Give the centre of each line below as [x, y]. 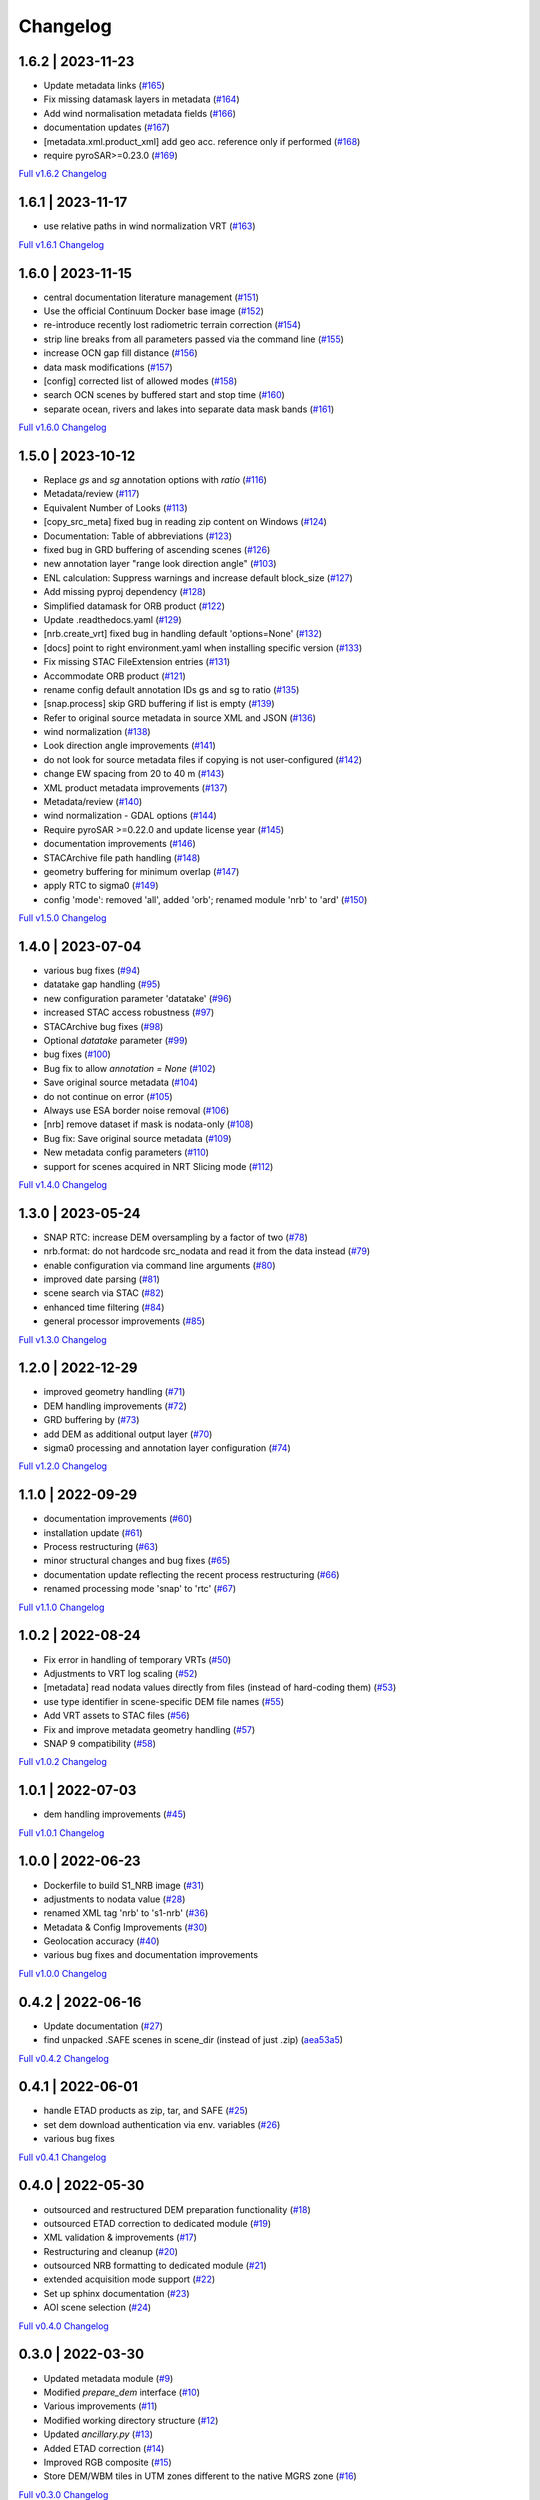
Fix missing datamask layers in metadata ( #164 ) [141, 99]
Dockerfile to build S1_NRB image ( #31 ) [124, 1885]
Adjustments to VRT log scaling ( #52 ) [120, 1673]
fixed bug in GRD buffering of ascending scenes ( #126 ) [157, 549]
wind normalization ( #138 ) [97, 732]
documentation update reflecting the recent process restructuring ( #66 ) [191, 1574]
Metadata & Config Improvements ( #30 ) [125, 1927]
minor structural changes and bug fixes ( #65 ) [137, 1561]
